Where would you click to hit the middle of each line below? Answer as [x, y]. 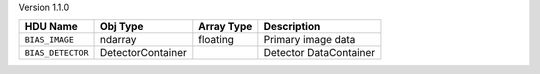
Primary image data [309, 40]
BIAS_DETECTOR [56, 52]
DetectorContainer [143, 53]
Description [292, 27]
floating [216, 40]
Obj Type [121, 27]
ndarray [118, 40]
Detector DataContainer [319, 53]
